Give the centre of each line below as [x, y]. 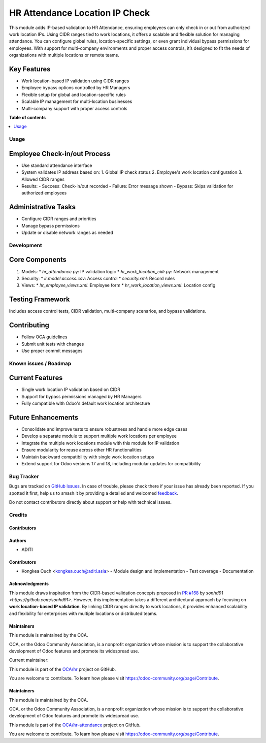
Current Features [36, 378]
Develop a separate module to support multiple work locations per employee [99, 436]
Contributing [29, 325]
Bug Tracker [24, 476]
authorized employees [44, 193]
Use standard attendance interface [57, 165]
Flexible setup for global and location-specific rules [74, 95]
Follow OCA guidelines [44, 337]
